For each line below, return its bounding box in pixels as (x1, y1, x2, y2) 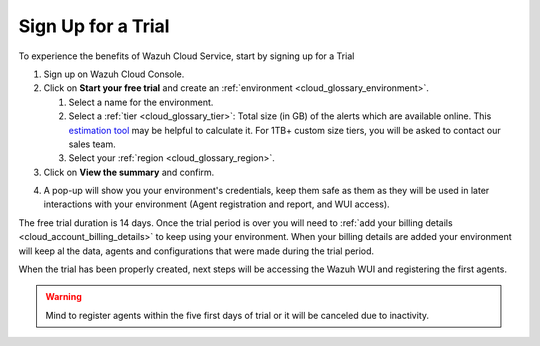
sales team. (68, 138, 117, 150)
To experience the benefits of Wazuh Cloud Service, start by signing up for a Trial (18, 50, 355, 62)
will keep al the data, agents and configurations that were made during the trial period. (18, 245, 375, 257)
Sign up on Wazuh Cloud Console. (43, 68, 185, 80)
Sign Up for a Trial (18, 15, 170, 37)
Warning (45, 291, 82, 303)
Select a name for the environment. (68, 96, 214, 108)
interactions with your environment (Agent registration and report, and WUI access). (43, 198, 390, 210)
